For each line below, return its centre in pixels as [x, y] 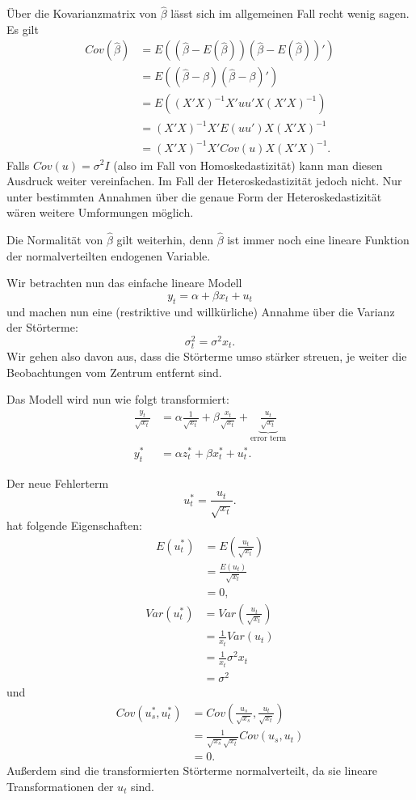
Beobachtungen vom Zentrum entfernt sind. [114, 372]
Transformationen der [60, 786]
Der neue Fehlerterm [58, 483]
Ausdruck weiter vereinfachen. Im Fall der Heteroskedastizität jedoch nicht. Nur [204, 181]
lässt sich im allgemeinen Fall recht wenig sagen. [290, 13]
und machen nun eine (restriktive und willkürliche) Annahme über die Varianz [201, 311]
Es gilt [23, 29]
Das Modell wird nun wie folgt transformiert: [118, 399]
